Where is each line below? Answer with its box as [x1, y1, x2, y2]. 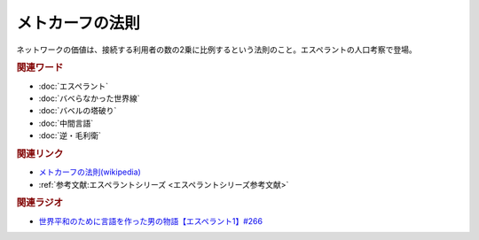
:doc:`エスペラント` [38, 81, 109, 91]
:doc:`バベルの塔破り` [38, 105, 117, 116]
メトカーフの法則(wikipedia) [38, 166, 141, 177]
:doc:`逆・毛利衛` [38, 130, 102, 141]
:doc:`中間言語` [38, 118, 94, 128]
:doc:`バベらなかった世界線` [38, 93, 141, 104]
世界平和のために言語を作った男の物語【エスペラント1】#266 [38, 215, 263, 226]
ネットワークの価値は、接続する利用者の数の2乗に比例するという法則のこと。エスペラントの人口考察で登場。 [16, 44, 417, 55]
